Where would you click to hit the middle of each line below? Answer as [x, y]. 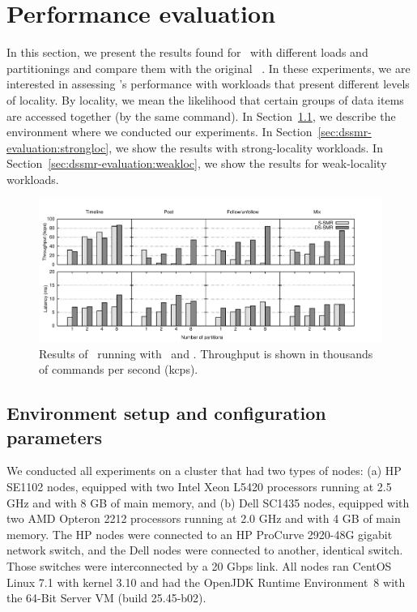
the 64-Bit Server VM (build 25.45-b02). [106, 598]
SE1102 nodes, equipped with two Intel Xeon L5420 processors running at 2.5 [199, 486]
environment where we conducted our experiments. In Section [160, 132]
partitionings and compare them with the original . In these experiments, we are [208, 68]
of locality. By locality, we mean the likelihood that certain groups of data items [205, 99]
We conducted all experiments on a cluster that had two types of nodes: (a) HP [204, 471]
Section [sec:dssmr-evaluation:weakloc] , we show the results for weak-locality [197, 163]
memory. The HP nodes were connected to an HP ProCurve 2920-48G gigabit [200, 534]
